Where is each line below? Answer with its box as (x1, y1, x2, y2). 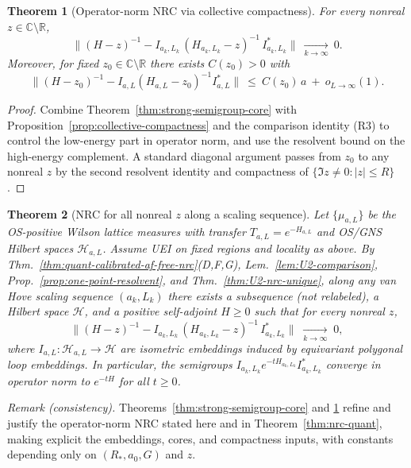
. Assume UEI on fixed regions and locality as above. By (102, 239, 375, 256)
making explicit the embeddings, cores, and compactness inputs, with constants (7, 430, 394, 447)
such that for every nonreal (254, 303, 385, 319)
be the (367, 205, 396, 222)
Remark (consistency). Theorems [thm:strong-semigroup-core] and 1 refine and (7, 399, 391, 416)
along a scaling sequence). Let (184, 205, 329, 222)
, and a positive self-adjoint (84, 303, 217, 319)
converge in (325, 356, 381, 373)
